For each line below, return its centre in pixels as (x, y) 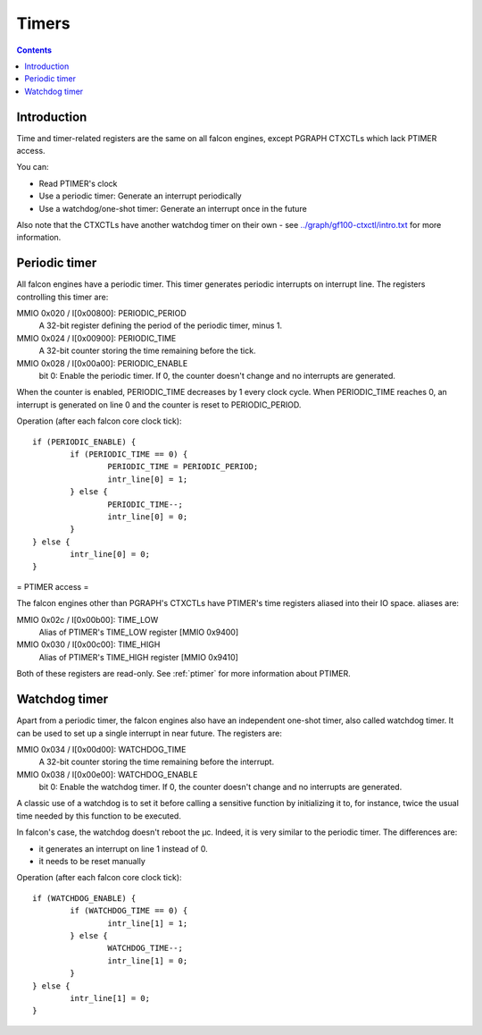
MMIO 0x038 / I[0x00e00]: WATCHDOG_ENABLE (107, 774)
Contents (34, 50)
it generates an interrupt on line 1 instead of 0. (124, 848)
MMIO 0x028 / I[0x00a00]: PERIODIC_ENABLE (102, 363)
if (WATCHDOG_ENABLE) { (84, 898)
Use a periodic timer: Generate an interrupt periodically (140, 196)
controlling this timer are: (62, 297)
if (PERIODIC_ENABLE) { (84, 442)
